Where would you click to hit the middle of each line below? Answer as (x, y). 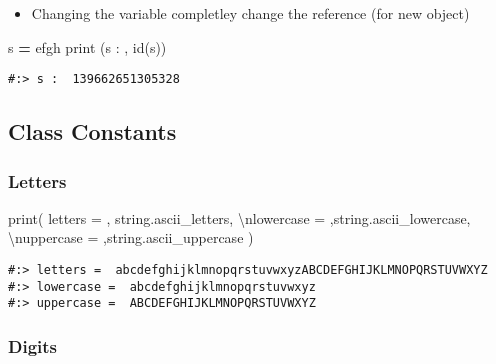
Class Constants (92, 131)
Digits (33, 345)
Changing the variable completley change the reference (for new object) (250, 13)
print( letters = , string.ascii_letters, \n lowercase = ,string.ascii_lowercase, (239, 217)
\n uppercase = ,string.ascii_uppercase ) (131, 237)
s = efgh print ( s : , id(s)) (87, 46)
